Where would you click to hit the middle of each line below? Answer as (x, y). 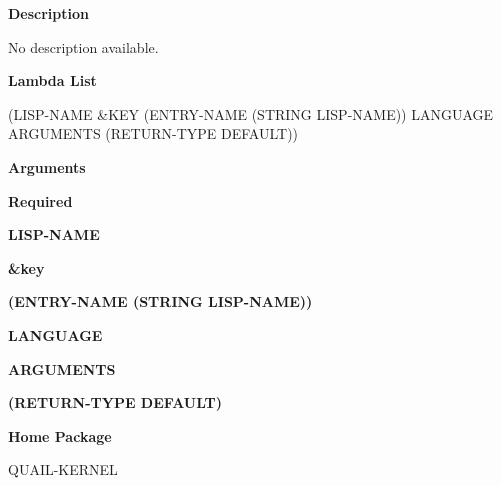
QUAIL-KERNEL (63, 469)
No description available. (83, 46)
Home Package (60, 435)
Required (40, 200)
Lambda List (52, 80)
